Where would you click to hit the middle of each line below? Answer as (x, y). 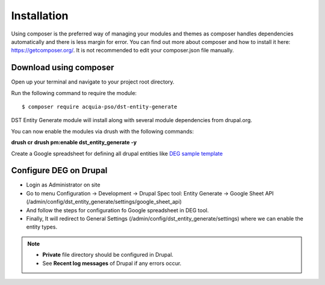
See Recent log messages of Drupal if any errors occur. (112, 263)
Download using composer (63, 68)
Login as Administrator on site (63, 185)
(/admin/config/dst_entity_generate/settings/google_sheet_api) (104, 202)
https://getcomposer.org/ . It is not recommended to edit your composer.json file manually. (122, 51)
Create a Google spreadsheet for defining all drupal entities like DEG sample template (117, 153)
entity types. (42, 227)
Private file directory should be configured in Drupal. (108, 255)
